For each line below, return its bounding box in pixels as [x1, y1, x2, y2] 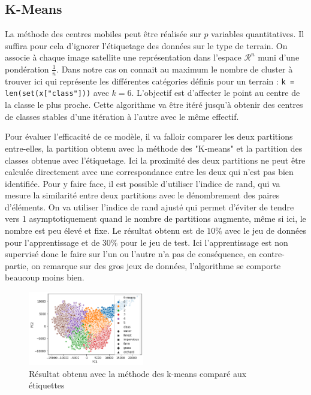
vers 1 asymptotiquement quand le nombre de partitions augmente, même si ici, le [5, 212, 306, 225]
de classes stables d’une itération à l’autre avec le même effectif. [5, 110, 239, 122]
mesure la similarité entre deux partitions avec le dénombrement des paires [5, 189, 280, 201]
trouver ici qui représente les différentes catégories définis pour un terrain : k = [5, 74, 295, 87]
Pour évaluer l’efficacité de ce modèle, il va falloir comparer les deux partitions [5, 130, 293, 143]
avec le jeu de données [225, 224, 306, 237]
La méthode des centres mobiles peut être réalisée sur [5, 28, 201, 40]
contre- [259, 248, 285, 260]
